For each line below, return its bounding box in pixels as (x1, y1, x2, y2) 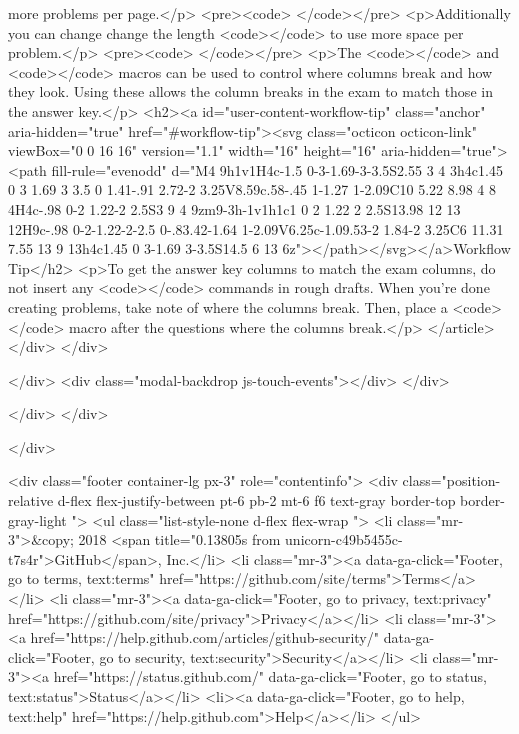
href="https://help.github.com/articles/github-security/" (30, 627, 379, 648)
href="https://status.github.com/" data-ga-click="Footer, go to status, (53, 666, 487, 687)
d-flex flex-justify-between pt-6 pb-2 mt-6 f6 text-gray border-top (57, 490, 456, 511)
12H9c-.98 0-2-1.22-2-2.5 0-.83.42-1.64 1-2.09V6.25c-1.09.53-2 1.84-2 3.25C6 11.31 (8, 218, 504, 239)
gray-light (8, 509, 67, 530)
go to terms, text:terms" (8, 568, 155, 589)
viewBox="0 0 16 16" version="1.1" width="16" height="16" (8, 140, 377, 161)
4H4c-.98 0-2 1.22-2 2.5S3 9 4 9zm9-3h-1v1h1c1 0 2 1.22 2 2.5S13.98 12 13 (8, 198, 461, 219)
